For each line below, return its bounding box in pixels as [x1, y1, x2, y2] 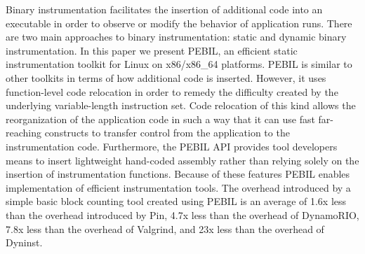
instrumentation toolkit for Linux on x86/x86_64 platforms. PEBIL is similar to [6, 57, 352, 71]
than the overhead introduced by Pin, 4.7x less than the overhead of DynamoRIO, [6, 207, 359, 222]
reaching [6, 125, 41, 140]
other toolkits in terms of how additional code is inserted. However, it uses [6, 70, 326, 85]
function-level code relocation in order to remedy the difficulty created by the [6, 84, 338, 99]
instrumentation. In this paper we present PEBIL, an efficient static [6, 43, 298, 57]
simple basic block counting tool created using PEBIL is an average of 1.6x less [6, 194, 347, 209]
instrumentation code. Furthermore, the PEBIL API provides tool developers [6, 139, 338, 153]
